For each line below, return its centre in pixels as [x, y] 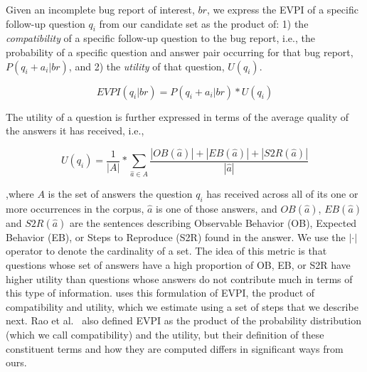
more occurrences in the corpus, [75, 208]
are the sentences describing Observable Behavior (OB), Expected [213, 222]
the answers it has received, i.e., [75, 131]
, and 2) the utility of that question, [147, 66]
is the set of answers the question [120, 194]
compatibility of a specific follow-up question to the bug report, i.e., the [160, 38]
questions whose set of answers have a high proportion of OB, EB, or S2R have [178, 265]
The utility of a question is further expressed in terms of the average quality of [177, 116]
